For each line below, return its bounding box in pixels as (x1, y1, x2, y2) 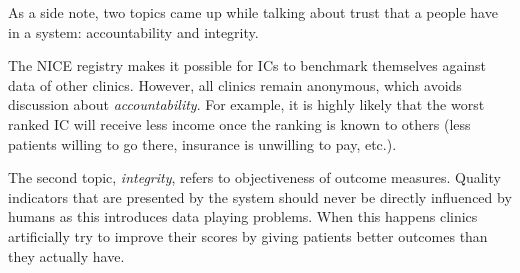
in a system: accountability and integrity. (8, 21, 259, 42)
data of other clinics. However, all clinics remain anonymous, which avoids (8, 74, 462, 95)
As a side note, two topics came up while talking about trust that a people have (8, 2, 498, 22)
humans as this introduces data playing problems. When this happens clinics (8, 206, 478, 227)
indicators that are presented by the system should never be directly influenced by (8, 186, 512, 207)
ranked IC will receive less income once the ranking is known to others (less (8, 113, 471, 134)
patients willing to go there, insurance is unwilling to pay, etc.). (8, 133, 397, 154)
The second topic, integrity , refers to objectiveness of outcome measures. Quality (8, 167, 501, 188)
